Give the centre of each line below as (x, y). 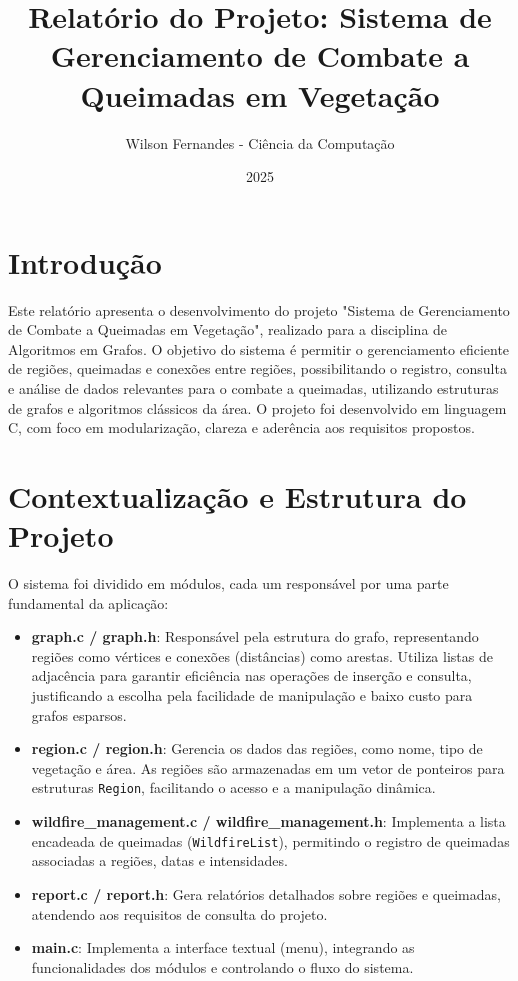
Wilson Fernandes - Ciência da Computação (260, 142)
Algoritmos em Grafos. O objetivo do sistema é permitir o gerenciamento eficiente (259, 348)
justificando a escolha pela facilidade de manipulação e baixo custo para (252, 695)
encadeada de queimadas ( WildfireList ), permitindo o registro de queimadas (270, 840)
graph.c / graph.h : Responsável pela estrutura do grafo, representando (255, 636)
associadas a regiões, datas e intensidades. (159, 860)
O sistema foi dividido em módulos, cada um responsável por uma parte (228, 583)
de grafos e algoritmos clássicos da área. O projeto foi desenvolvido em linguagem (257, 407)
